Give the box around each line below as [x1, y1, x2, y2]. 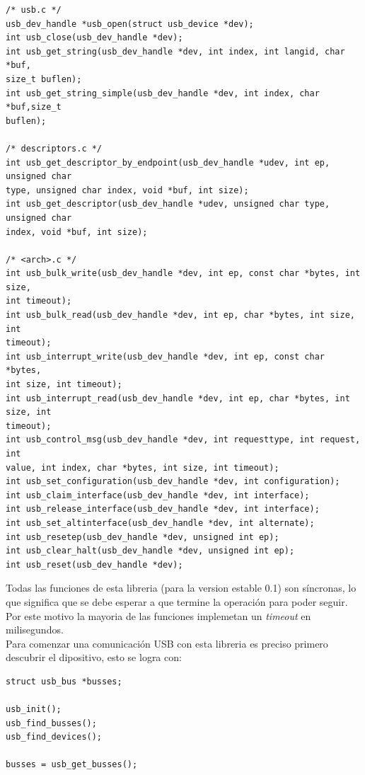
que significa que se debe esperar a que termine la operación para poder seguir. [6, 594, 348, 609]
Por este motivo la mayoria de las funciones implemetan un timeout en [6, 608, 311, 623]
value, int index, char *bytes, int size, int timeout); [6, 462, 279, 473]
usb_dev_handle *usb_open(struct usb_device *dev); [6, 18, 254, 29]
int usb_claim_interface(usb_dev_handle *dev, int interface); [6, 490, 310, 500]
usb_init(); [6, 704, 62, 715]
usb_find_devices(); [6, 732, 103, 742]
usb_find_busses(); [6, 718, 97, 728]
